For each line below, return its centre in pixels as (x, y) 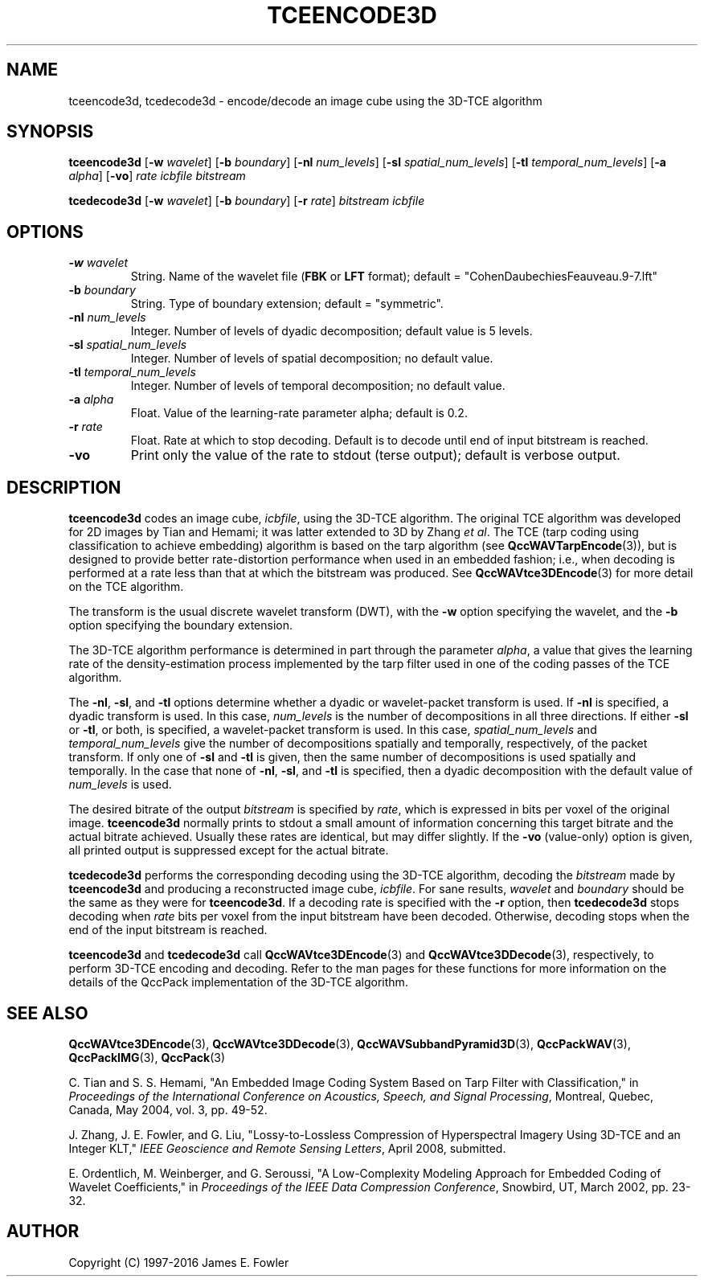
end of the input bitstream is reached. (168, 930)
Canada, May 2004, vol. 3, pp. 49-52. (168, 1109)
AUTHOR (43, 1232)
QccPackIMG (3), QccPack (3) (147, 1057)
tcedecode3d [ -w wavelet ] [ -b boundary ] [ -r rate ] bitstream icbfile (247, 201)
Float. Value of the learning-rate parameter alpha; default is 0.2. (299, 413)
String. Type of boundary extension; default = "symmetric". (287, 304)
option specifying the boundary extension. (181, 625)
